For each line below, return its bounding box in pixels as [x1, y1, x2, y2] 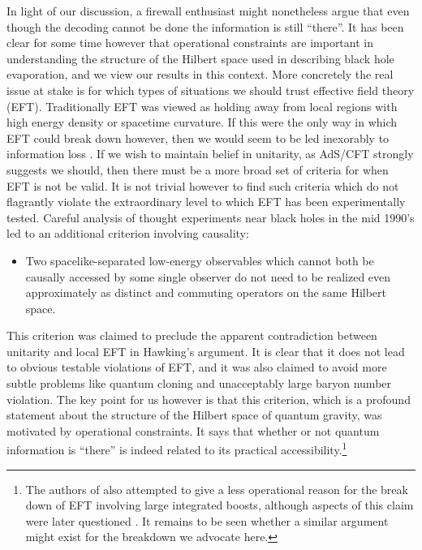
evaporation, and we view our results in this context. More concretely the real [6, 66, 394, 83]
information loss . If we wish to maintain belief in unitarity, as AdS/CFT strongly [6, 145, 414, 162]
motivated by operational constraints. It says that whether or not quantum [6, 422, 380, 439]
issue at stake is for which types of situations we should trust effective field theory [6, 81, 415, 98]
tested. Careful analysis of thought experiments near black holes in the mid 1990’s [6, 208, 415, 226]
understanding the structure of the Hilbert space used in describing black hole [6, 49, 394, 67]
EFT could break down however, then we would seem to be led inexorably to [6, 129, 390, 146]
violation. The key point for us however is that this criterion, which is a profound [6, 390, 411, 407]
